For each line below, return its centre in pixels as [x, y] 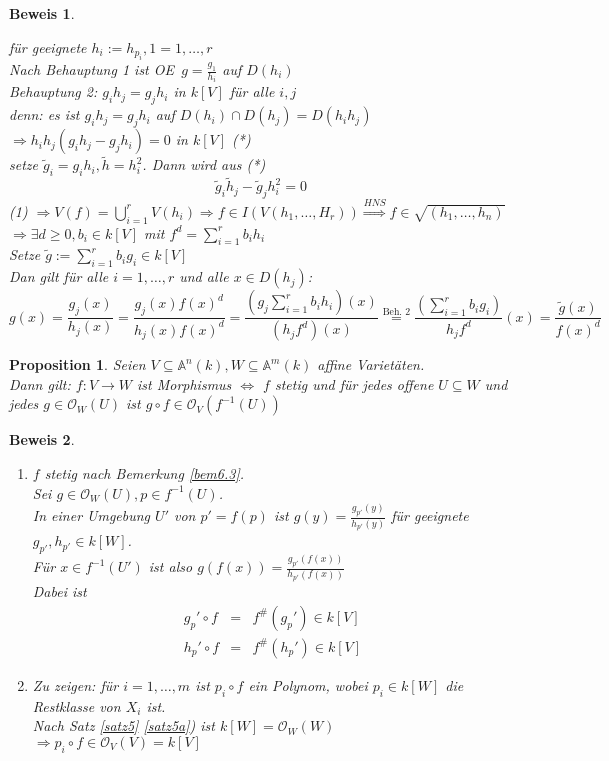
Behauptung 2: [53, 91]
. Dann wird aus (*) [204, 164]
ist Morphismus [184, 383]
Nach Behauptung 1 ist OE [92, 69]
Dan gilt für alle [59, 276]
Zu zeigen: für [75, 684]
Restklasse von [76, 705]
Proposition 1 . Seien [77, 364]
